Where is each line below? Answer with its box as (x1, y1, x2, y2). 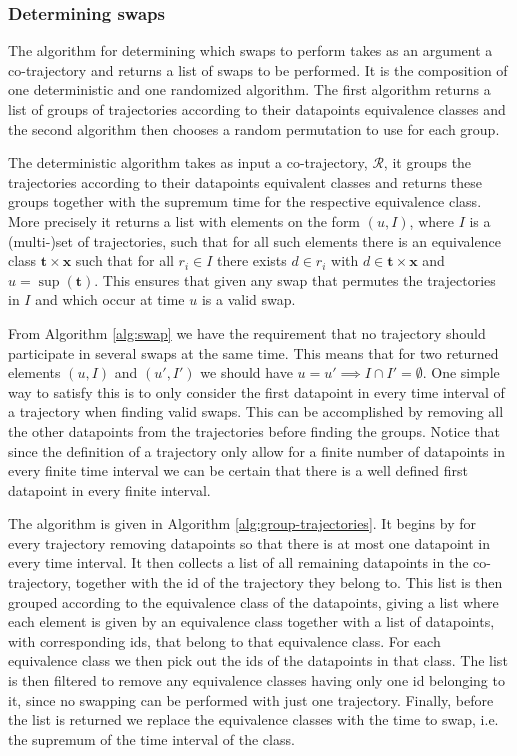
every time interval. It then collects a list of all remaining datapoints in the (8, 552, 469, 573)
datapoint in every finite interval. (8, 479, 211, 500)
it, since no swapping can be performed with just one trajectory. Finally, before (8, 689, 494, 710)
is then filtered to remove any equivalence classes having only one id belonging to (8, 670, 505, 691)
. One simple (422, 362, 500, 383)
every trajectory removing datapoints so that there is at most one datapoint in (8, 532, 490, 553)
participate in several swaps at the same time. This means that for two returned (8, 342, 499, 363)
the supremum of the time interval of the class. (8, 728, 295, 749)
